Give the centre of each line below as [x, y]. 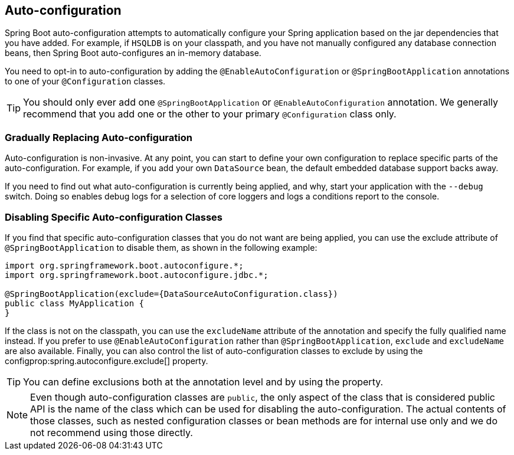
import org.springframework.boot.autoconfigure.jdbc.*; [137, 275]
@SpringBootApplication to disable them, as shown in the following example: [161, 247]
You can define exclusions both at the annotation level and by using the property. [203, 382]
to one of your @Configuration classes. [85, 81]
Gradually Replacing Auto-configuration [99, 137]
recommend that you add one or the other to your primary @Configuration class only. [210, 114]
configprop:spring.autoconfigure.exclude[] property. [107, 361]
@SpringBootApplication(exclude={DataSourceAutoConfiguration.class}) [171, 294]
